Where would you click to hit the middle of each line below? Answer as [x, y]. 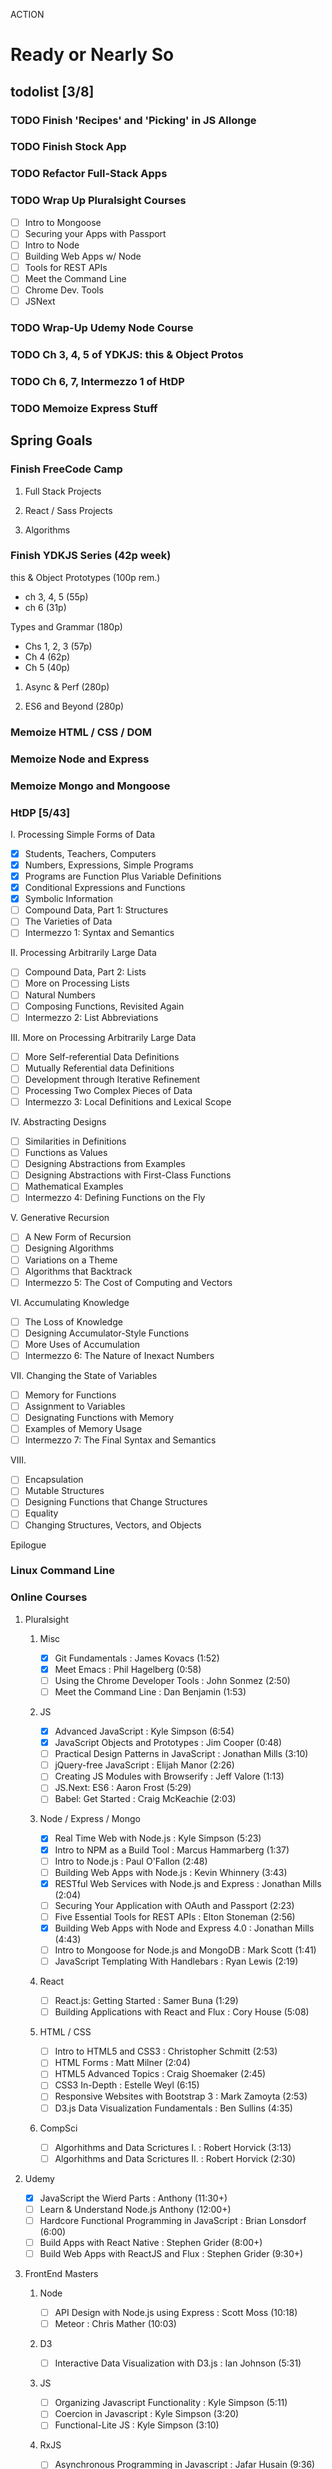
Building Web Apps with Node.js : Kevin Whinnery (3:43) [171, 1872]
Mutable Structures [64, 1491]
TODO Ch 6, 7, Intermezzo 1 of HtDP [97, 381]
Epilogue [28, 1545]
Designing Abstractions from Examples [105, 1164]
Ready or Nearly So [92, 55]
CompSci [58, 2128]
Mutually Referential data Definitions [99, 1068]
